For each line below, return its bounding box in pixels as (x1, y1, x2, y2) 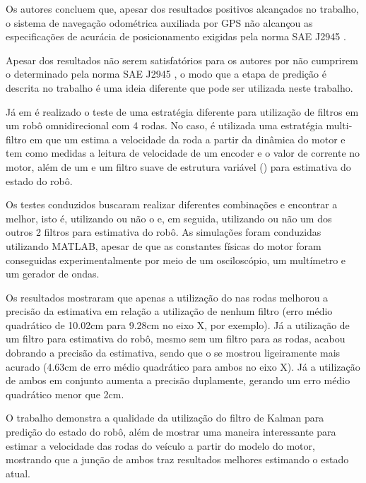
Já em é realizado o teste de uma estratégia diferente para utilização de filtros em (6, 104, 359, 119)
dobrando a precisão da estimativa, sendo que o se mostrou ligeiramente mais (6, 345, 341, 360)
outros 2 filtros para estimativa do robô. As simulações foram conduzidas (6, 225, 321, 239)
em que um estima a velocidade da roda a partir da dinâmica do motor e (30, 131, 346, 146)
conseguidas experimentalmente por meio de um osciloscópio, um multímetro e (6, 252, 346, 267)
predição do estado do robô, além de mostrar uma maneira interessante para (6, 424, 336, 439)
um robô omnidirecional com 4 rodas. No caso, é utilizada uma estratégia (6, 118, 323, 133)
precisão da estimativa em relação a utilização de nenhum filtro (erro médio (6, 304, 333, 318)
